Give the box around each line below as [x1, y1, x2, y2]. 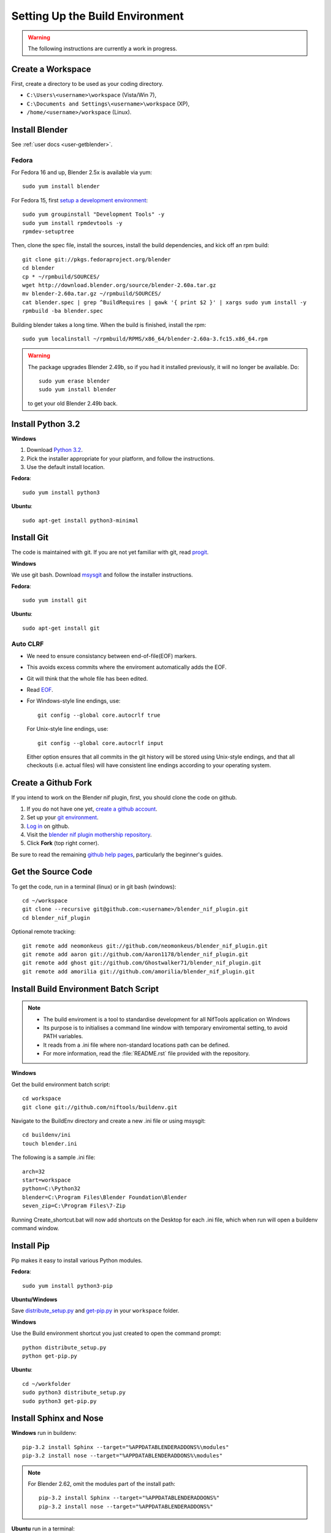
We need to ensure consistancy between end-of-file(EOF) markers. [26, 652, 197, 659]
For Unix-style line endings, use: [26, 725, 108, 733]
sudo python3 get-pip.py [22, 1397, 97, 1404]
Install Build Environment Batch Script [11, 984, 159, 994]
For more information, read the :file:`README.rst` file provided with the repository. [43, 1050, 250, 1057]
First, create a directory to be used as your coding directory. [11, 80, 164, 87]
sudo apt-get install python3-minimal [22, 517, 139, 524]
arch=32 [22, 1168, 45, 1175]
